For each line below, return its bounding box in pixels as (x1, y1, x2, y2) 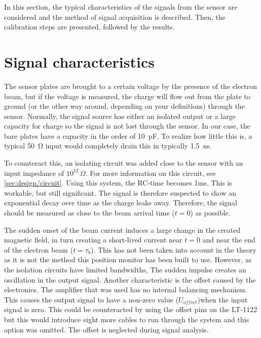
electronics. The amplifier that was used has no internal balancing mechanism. (4, 284, 247, 295)
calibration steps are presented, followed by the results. (4, 21, 175, 32)
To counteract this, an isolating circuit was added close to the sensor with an (4, 158, 243, 168)
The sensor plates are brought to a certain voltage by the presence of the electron (4, 80, 257, 91)
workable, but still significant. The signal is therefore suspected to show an (4, 187, 236, 198)
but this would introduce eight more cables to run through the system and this (4, 314, 249, 324)
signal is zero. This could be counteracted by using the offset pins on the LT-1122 (4, 304, 257, 315)
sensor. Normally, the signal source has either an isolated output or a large (4, 110, 236, 121)
